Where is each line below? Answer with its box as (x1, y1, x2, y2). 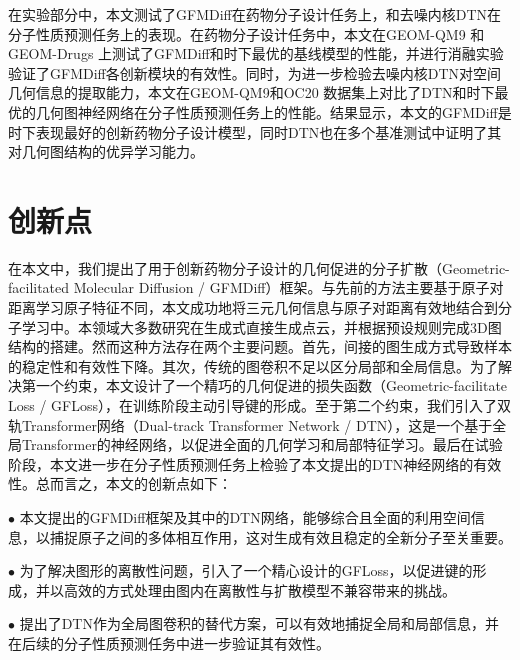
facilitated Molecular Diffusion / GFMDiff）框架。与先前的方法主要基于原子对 (8, 277, 504, 298)
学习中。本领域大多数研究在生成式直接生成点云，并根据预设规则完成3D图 (21, 316, 502, 337)
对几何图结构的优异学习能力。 (8, 141, 204, 162)
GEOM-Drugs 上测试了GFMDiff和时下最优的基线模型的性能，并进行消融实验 (8, 43, 504, 64)
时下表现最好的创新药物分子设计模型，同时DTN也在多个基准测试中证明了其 (8, 121, 502, 142)
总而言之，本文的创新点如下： (35, 473, 232, 494)
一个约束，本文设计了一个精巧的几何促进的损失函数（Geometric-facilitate (35, 375, 508, 396)
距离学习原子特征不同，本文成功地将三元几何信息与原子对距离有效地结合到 (8, 297, 498, 318)
